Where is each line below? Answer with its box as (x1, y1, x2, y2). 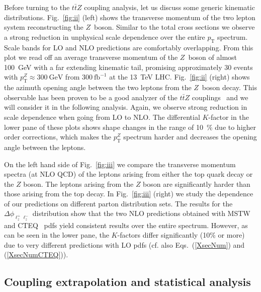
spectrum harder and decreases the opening (123, 131, 257, 142)
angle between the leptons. (4, 141, 86, 152)
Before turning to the (4, 2, 70, 12)
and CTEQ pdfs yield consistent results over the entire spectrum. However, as (4, 220, 248, 230)
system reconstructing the (4, 22, 83, 32)
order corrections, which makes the (4, 131, 112, 142)
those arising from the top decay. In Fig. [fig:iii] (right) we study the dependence (4, 188, 253, 199)
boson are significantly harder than (143, 178, 250, 189)
